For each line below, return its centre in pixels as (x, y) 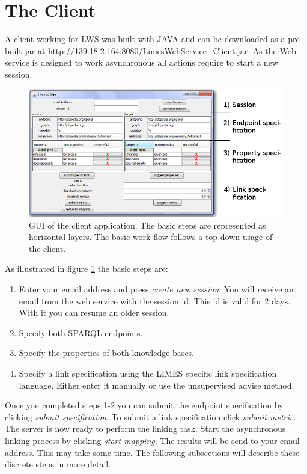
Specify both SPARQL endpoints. (81, 332)
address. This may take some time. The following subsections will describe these (152, 452)
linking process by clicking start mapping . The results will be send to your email (152, 440)
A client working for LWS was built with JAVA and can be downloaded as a (145, 39)
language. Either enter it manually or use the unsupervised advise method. (157, 385)
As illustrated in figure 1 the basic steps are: (87, 269)
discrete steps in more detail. (58, 464)
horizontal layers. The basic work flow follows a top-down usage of (151, 237)
